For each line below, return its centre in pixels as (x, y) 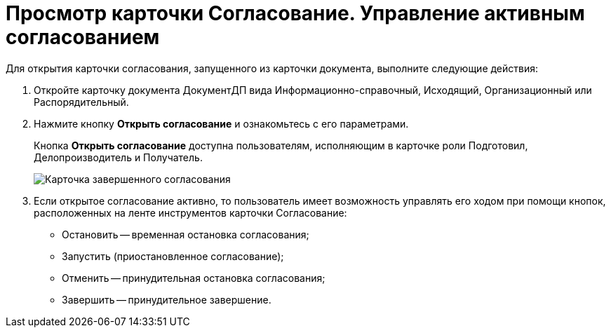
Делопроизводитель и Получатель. (118, 157)
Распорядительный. (81, 102)
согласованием (83, 37)
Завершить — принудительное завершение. (167, 299)
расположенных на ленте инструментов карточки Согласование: (190, 212)
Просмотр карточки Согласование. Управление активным (295, 13)
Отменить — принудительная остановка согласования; (194, 278)
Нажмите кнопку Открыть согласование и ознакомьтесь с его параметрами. (221, 123)
